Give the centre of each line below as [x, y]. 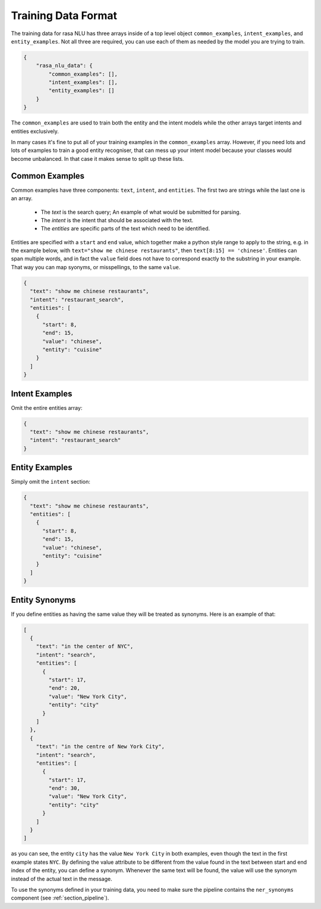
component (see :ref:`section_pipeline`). [60, 898]
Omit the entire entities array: [47, 407]
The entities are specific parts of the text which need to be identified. [125, 229]
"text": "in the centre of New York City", [100, 747]
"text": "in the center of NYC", [85, 647]
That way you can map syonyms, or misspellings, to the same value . [96, 267]
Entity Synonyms [43, 600]
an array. [22, 198]
